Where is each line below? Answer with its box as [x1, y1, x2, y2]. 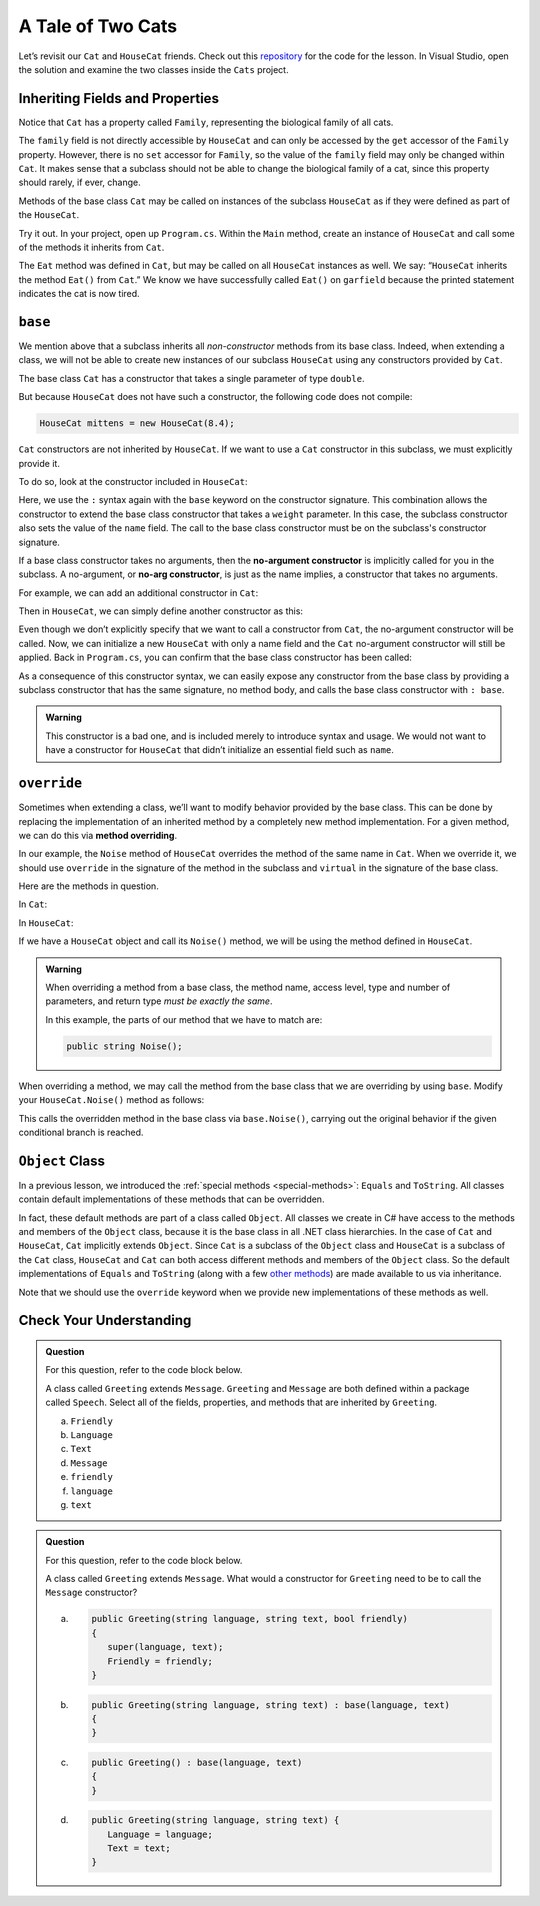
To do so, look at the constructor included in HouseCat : [18, 475, 248, 487]
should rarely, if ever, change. [18, 176, 141, 189]
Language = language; [106, 1828, 214, 1840]
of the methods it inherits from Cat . [18, 241, 165, 253]
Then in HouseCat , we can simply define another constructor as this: [18, 605, 304, 617]
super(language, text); [106, 1641, 224, 1653]
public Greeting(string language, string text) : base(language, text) [91, 1699, 450, 1710]
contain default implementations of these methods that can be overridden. [18, 1193, 325, 1205]
